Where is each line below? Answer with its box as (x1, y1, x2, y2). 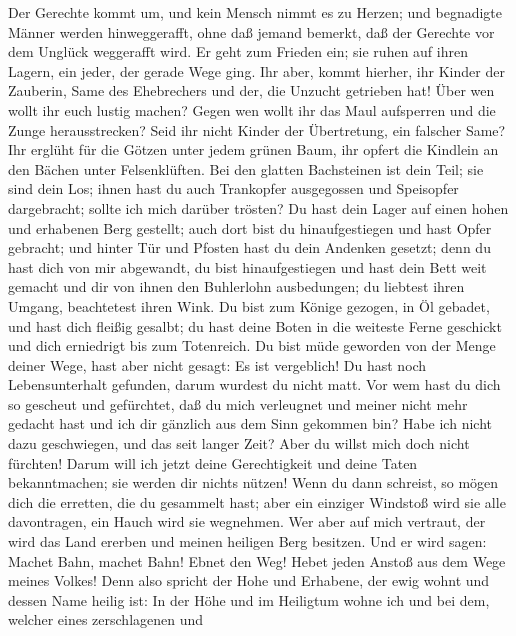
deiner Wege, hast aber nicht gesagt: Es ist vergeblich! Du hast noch (8, 354, 427, 375)
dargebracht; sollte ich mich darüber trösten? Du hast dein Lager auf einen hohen (8, 197, 509, 218)
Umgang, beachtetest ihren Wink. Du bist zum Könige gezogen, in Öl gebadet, (8, 295, 490, 316)
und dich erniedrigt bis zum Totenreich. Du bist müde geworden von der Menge (8, 335, 496, 356)
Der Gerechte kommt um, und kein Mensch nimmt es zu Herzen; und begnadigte (8, 2, 503, 22)
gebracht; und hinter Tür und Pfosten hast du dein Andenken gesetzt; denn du (8, 237, 491, 258)
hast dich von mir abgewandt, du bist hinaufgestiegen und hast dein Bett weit (8, 256, 487, 277)
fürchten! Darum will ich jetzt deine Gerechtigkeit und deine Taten (8, 452, 418, 473)
